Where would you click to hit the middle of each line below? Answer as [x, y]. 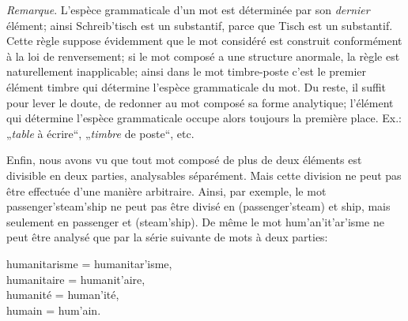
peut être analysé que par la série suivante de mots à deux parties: [167, 237]
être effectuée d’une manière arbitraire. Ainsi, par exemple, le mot [166, 190]
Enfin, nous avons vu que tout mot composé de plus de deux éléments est [184, 160]
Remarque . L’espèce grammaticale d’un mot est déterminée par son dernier [188, 9]
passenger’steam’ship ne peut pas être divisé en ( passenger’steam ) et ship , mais [198, 206]
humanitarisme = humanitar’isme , [89, 263]
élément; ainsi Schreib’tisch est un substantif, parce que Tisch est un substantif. [200, 25]
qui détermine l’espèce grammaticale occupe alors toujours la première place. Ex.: [204, 118]
